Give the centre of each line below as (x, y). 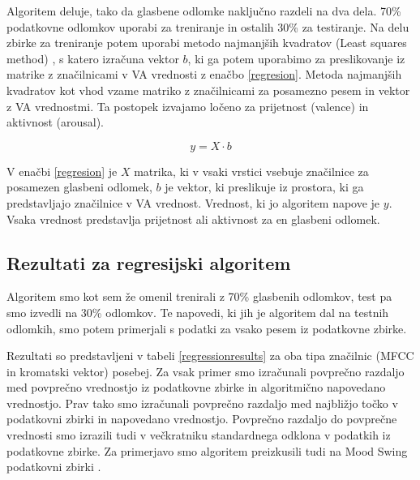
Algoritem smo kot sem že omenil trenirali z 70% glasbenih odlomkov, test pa (199, 296)
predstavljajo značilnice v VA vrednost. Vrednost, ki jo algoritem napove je (193, 202)
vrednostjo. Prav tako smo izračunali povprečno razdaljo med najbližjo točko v (202, 403)
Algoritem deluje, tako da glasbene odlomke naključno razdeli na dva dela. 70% (204, 11)
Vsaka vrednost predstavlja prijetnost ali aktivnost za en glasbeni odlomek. (193, 219)
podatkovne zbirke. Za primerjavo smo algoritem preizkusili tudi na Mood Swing (207, 450)
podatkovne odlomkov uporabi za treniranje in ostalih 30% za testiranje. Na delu (208, 26)
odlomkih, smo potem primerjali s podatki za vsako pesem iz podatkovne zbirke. (207, 328)
